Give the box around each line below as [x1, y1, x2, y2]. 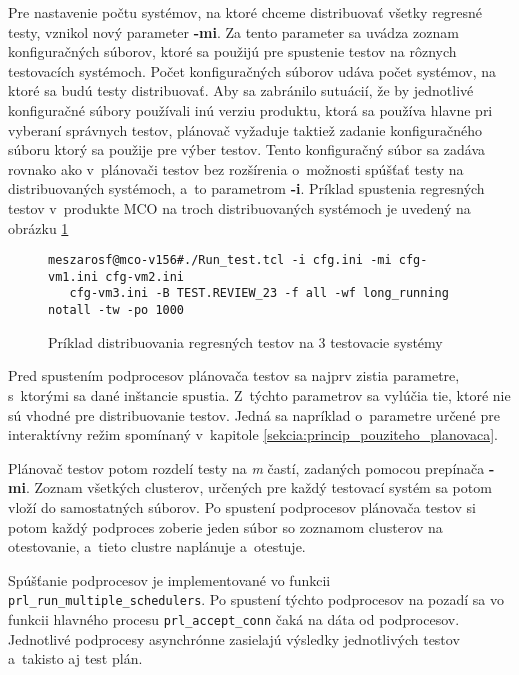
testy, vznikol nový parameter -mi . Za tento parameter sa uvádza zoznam [8, 21, 459, 42]
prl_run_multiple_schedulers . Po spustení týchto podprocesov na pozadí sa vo [8, 589, 505, 610]
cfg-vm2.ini [105, 269, 185, 284]
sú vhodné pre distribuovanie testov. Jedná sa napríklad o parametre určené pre [8, 404, 500, 425]
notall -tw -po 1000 [48, 303, 185, 318]
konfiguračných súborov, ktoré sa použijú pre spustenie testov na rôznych [8, 41, 457, 62]
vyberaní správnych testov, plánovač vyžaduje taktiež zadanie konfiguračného [8, 119, 482, 140]
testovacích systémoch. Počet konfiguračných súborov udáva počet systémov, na [8, 60, 496, 81]
